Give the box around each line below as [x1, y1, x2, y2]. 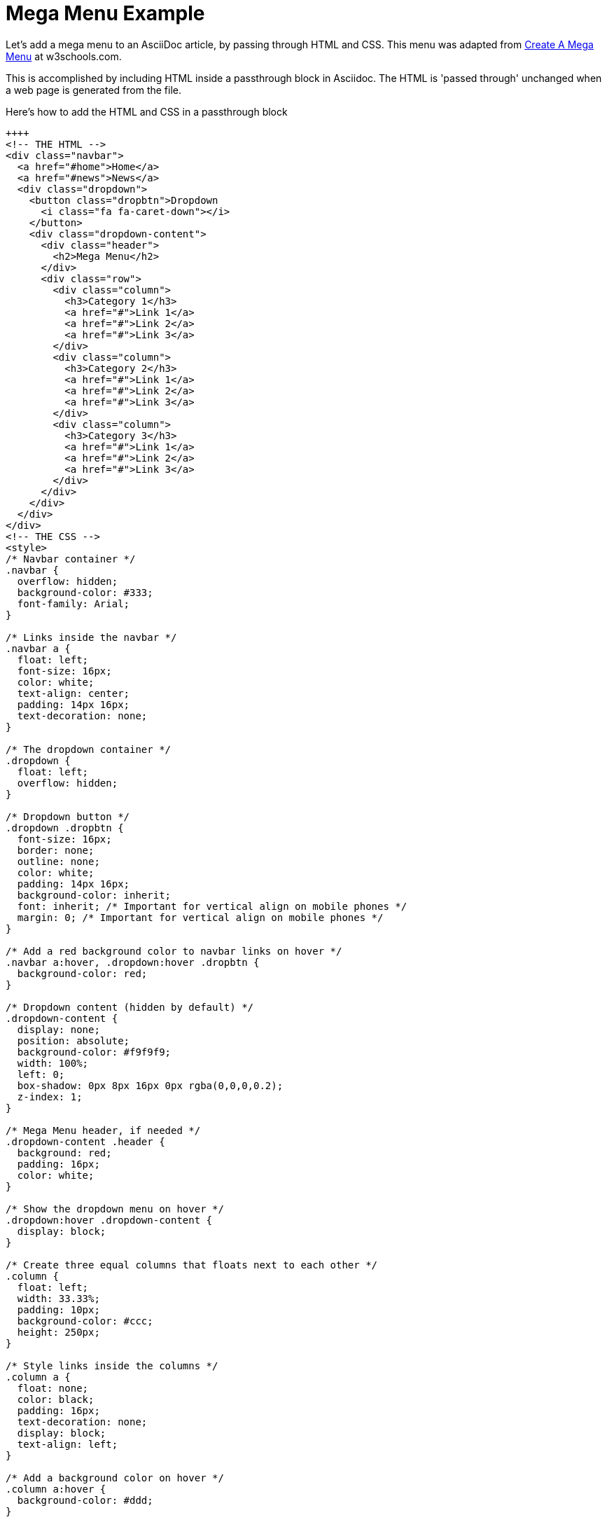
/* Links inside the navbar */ [6, 631, 177, 643]
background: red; [17, 1147, 112, 1158]
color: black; [17, 1393, 95, 1405]
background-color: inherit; [17, 889, 172, 901]
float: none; [17, 1382, 89, 1394]
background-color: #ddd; [17, 1494, 153, 1506]
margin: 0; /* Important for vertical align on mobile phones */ [17, 911, 384, 923]
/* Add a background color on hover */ [6, 1472, 224, 1483]
